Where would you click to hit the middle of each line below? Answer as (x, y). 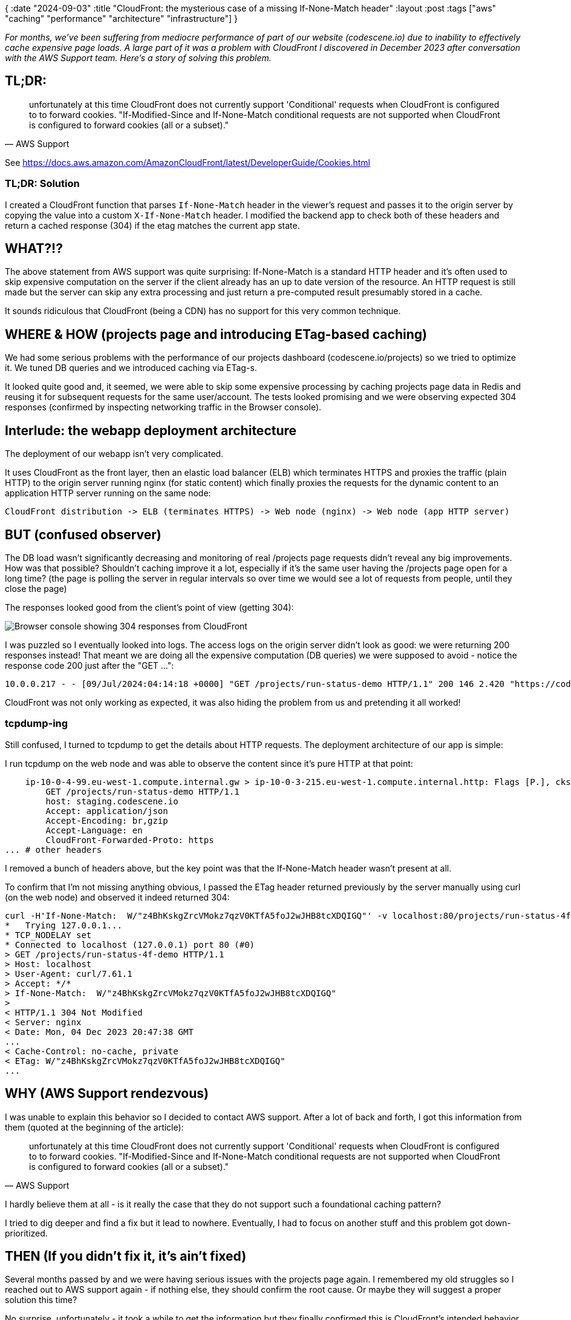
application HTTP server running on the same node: (108, 493)
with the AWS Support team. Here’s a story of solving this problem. (138, 58)
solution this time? (41, 1300)
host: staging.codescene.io (112, 801)
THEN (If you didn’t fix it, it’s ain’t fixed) (126, 1256)
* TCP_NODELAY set (48, 935)
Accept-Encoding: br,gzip (107, 820)
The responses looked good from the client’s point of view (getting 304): (149, 607)
